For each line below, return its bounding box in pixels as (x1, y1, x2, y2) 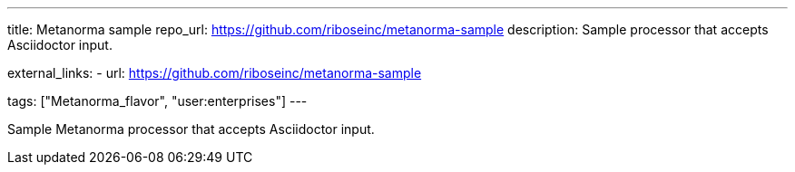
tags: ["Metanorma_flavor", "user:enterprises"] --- (7, 93, 308, 109)
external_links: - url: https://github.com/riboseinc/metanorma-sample (7, 65, 422, 81)
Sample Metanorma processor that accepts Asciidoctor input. (7, 121, 375, 137)
